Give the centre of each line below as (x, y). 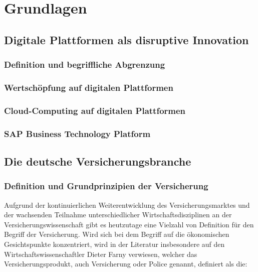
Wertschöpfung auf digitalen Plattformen (89, 87)
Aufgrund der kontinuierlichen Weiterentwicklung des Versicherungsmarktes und (127, 205)
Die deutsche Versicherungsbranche (98, 161)
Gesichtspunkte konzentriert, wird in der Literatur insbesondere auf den (114, 244)
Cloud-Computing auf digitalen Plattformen (95, 110)
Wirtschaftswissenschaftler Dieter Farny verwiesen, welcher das (101, 254)
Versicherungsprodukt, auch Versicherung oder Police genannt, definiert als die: (126, 264)
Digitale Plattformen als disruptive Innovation (126, 39)
